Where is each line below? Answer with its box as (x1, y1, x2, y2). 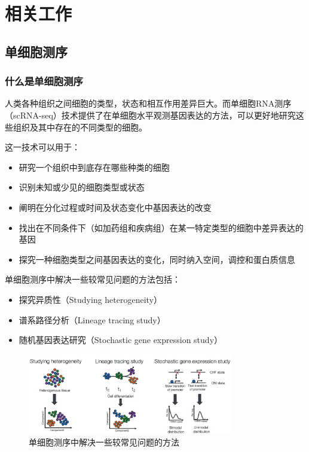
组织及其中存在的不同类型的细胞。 (13, 120, 147, 133)
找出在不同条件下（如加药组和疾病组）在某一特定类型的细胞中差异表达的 (19, 221, 304, 233)
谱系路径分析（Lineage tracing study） (19, 313, 166, 326)
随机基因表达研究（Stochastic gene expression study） (19, 333, 223, 346)
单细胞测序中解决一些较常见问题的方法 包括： (5, 273, 180, 286)
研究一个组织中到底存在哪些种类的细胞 (19, 160, 170, 173)
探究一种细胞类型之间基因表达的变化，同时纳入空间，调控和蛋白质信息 (19, 253, 295, 265)
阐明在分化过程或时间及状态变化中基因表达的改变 (19, 201, 212, 213)
